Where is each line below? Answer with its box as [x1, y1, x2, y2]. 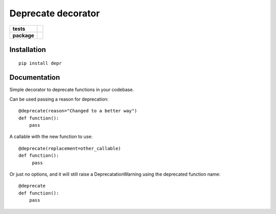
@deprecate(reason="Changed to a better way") [18, 108, 137, 114]
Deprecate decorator [9, 8, 100, 19]
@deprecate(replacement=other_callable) [18, 146, 121, 151]
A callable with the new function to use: [9, 133, 93, 140]
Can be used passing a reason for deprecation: [9, 96, 109, 102]
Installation [9, 45, 46, 54]
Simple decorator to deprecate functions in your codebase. [9, 87, 134, 93]
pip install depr [18, 60, 62, 66]
